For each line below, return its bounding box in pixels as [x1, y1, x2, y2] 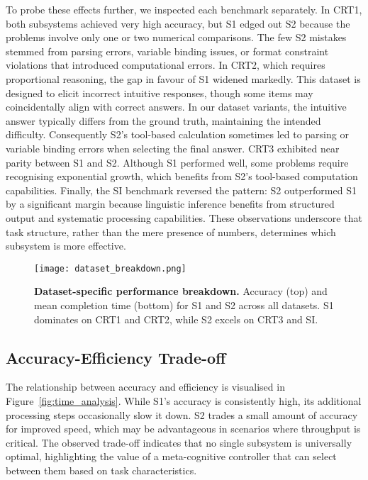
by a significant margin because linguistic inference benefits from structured [6, 196, 335, 211]
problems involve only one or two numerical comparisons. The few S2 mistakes [6, 30, 347, 45]
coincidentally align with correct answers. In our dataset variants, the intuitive [6, 99, 347, 114]
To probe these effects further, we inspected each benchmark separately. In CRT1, [6, 2, 362, 16]
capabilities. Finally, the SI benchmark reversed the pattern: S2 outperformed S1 [6, 182, 357, 197]
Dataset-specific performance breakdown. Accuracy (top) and [34, 284, 328, 298]
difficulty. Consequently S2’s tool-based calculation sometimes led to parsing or [6, 127, 349, 142]
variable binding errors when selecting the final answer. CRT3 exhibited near [6, 140, 340, 155]
